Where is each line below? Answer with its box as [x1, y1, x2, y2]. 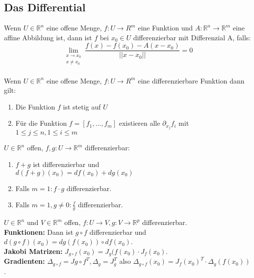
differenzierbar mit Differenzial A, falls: [133, 32, 251, 42]
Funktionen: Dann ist [4, 226, 74, 237]
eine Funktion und [138, 23, 193, 33]
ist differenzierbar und [33, 159, 100, 169]
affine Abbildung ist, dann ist [4, 32, 92, 42]
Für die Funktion [15, 118, 67, 128]
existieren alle [119, 118, 160, 128]
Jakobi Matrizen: [4, 246, 63, 256]
